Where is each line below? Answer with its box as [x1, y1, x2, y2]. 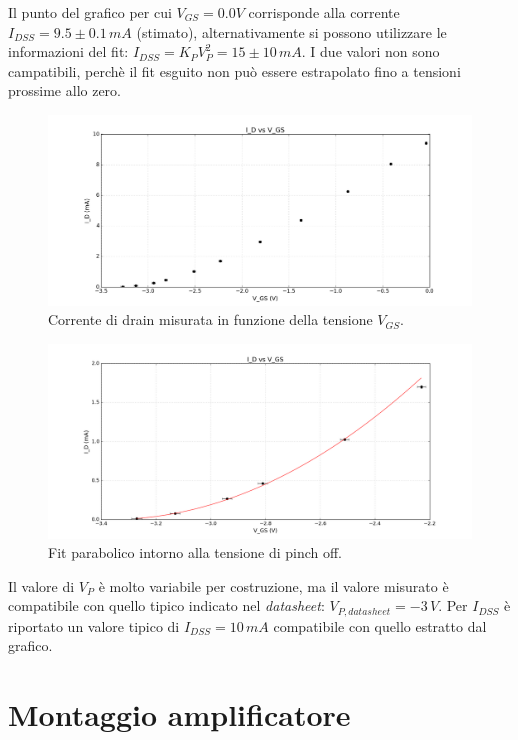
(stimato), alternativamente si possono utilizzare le [136, 21, 447, 42]
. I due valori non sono [301, 41, 440, 62]
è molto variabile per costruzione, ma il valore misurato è [98, 575, 449, 596]
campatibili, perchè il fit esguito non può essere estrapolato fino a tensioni [8, 60, 461, 81]
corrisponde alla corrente [248, 2, 400, 22]
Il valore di [8, 575, 75, 596]
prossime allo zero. [8, 80, 121, 101]
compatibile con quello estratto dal [273, 615, 487, 636]
